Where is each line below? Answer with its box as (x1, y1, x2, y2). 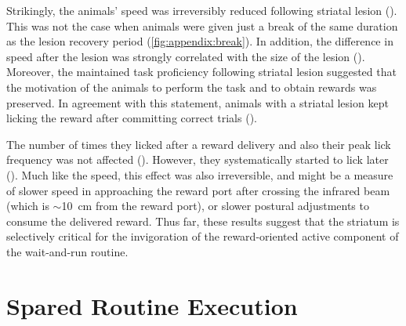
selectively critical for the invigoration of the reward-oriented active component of (6, 228, 399, 244)
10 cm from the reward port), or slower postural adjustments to (61, 197, 369, 214)
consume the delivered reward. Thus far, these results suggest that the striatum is (6, 212, 400, 229)
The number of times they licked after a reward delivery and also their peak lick (6, 136, 391, 152)
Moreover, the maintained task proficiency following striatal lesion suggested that (6, 63, 397, 80)
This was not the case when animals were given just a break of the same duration (6, 17, 398, 34)
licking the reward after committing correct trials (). (6, 110, 257, 126)
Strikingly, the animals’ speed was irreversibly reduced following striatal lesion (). (6, 2, 397, 18)
